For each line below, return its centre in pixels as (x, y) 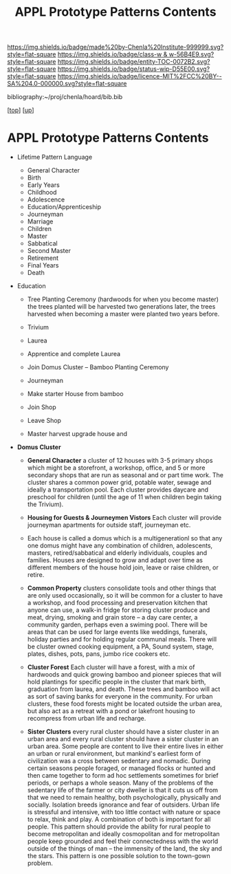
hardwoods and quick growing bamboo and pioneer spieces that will (124, 675)
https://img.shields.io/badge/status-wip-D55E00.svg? (134, 69)
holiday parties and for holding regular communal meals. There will (122, 640)
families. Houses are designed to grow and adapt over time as (115, 560)
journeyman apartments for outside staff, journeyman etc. (109, 525)
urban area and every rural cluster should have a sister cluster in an (123, 739)
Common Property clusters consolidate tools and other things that (122, 588)
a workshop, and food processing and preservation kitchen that (117, 603)
